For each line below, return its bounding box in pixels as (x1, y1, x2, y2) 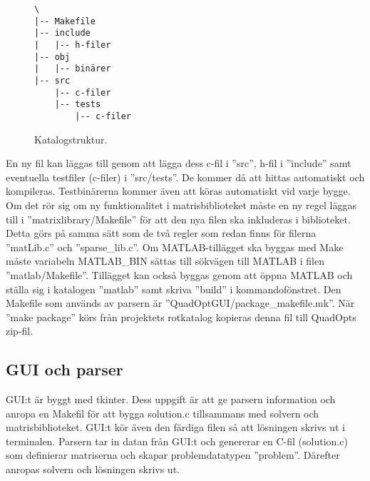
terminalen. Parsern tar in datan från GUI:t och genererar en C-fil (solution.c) (6, 433, 348, 448)
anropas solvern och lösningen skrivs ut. (6, 462, 180, 477)
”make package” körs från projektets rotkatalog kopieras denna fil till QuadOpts (6, 309, 356, 324)
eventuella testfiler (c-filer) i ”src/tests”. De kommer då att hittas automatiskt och (6, 169, 365, 184)
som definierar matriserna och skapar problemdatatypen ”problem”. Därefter (6, 447, 340, 462)
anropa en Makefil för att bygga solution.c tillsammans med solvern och (6, 405, 319, 420)
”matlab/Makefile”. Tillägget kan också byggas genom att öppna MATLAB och (6, 267, 353, 282)
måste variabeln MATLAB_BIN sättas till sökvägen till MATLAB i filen (6, 253, 324, 268)
